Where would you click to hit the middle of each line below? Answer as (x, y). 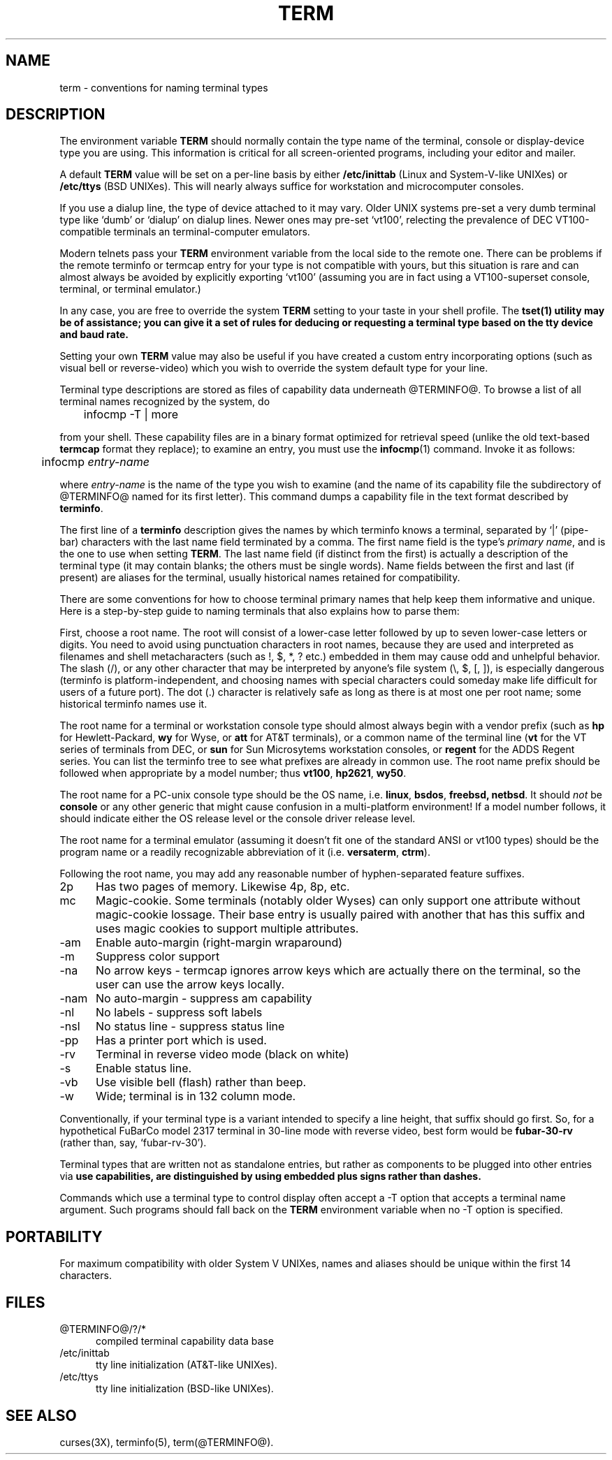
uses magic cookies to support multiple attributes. (227, 929)
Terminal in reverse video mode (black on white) (222, 1054)
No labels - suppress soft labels (179, 1013)
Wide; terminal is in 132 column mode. (196, 1096)
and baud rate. (94, 335)
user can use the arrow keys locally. (190, 985)
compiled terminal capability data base (185, 1341)
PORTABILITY (54, 1236)
